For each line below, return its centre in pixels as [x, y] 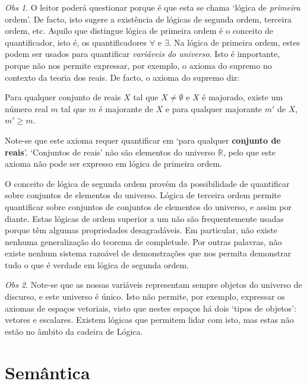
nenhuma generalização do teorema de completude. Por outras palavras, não [143, 241]
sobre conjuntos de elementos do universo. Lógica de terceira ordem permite [143, 195]
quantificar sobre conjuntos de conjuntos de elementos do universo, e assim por [148, 206]
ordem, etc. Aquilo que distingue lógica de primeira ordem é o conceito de [139, 31]
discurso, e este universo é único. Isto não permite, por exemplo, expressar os [145, 296]
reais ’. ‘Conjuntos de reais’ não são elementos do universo [110, 152]
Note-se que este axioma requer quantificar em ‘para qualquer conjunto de [143, 140]
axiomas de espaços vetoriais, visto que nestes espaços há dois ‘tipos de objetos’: [151, 308]
